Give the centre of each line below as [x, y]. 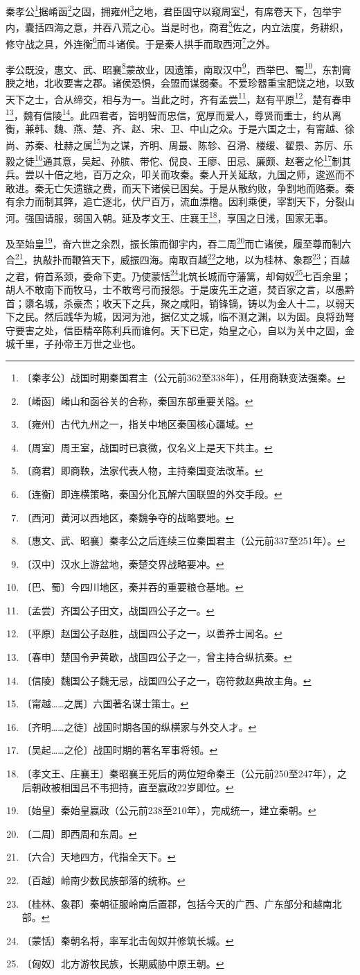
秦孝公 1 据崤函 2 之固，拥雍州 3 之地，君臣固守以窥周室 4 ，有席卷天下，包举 [169, 10]
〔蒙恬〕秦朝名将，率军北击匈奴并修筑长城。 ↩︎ [128, 940]
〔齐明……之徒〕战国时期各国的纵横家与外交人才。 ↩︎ [139, 726]
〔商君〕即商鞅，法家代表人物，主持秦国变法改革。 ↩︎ [142, 471]
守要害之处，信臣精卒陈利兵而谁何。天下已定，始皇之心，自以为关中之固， [175, 330]
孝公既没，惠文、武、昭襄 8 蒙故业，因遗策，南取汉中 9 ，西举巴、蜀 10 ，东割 [174, 68]
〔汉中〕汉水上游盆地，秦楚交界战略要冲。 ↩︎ [123, 563]
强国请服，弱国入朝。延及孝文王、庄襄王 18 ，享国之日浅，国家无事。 [179, 216]
